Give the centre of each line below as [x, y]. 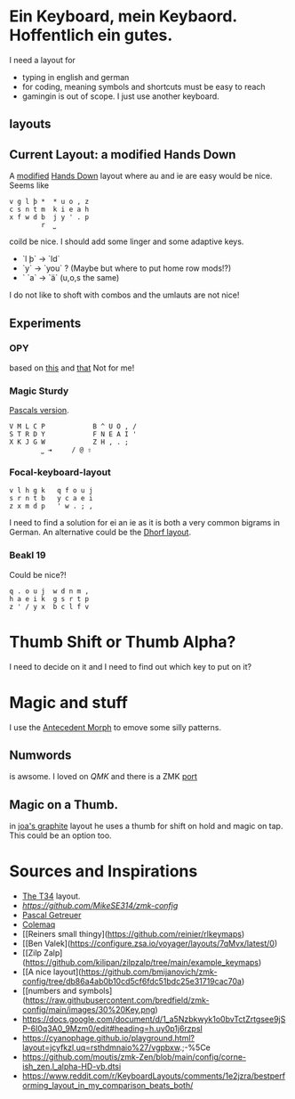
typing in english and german [76, 77]
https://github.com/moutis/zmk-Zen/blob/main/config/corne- [134, 1057]
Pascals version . [39, 411]
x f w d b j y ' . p [49, 217]
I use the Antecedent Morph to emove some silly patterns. [116, 727]
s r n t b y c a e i [51, 499]
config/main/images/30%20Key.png [88, 1010]
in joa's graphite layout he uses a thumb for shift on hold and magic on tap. [146, 826]
